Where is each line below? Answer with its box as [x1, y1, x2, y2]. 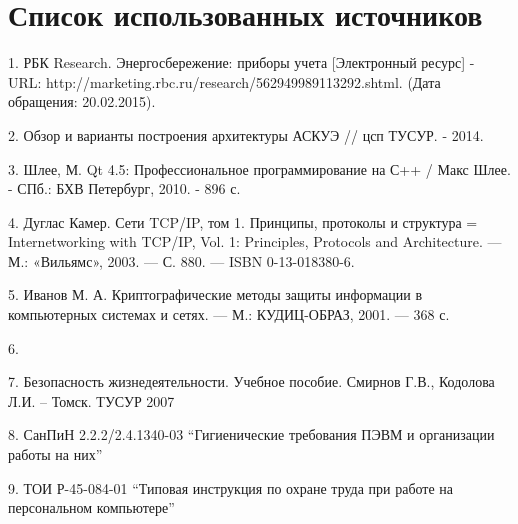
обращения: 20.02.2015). [8, 91, 156, 112]
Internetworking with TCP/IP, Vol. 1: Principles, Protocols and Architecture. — [8, 231, 502, 252]
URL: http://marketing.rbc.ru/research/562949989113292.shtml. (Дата [8, 71, 441, 92]
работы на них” [8, 444, 103, 465]
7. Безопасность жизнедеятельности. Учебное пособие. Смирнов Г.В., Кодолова [8, 371, 495, 392]
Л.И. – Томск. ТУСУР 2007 [8, 390, 175, 411]
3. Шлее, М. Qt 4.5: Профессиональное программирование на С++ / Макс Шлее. [8, 158, 511, 179]
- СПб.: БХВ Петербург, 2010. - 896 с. [8, 178, 241, 199]
